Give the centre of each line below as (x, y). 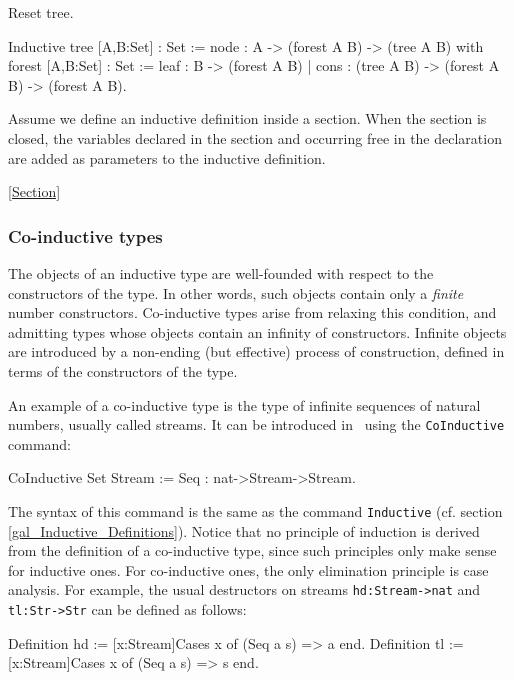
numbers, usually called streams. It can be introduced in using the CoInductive (256, 424)
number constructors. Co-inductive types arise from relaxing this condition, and (252, 312)
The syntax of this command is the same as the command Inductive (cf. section (255, 510)
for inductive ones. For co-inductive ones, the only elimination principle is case (248, 569)
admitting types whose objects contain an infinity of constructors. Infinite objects (257, 331)
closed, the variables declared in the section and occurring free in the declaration (255, 137)
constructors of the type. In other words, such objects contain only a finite (236, 292)
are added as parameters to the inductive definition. (167, 157)
